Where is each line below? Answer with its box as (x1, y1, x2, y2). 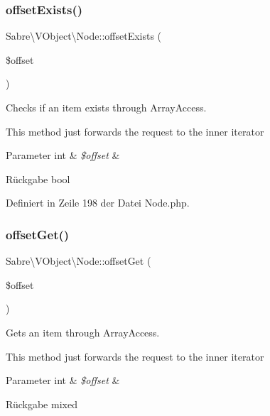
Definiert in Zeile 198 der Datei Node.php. (6, 195, 190, 210)
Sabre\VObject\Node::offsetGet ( (6, 253, 151, 268)
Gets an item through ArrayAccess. (6, 324, 160, 339)
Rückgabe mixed (6, 396, 77, 411)
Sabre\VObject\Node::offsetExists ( (6, 28, 162, 43)
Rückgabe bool (6, 171, 70, 186)
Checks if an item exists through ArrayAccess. (6, 100, 207, 114)
